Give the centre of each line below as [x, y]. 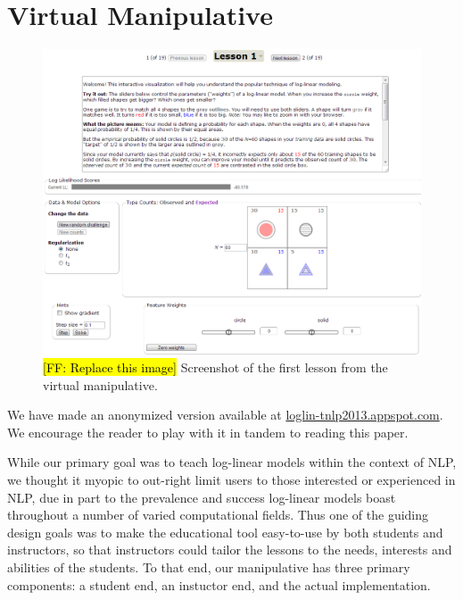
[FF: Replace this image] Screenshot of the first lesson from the [215, 367]
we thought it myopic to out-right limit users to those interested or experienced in [231, 480]
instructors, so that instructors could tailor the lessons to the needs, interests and [230, 550]
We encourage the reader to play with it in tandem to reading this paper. [208, 432]
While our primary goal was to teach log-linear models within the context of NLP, [232, 462]
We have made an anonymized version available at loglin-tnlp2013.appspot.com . [225, 415]
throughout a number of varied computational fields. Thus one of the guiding [218, 515]
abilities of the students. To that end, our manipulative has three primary [209, 567]
